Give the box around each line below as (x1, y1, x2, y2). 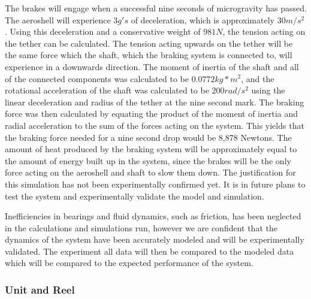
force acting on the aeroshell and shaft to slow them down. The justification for (5, 166, 296, 179)
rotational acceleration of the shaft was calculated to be (5, 84, 209, 96)
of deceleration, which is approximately (131, 13, 274, 26)
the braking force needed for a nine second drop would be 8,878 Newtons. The (5, 131, 292, 143)
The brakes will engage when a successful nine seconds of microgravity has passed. (5, 2, 307, 14)
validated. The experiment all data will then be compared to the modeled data (5, 244, 294, 257)
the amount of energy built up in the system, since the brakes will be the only (5, 154, 291, 167)
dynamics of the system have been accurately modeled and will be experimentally (5, 233, 304, 246)
